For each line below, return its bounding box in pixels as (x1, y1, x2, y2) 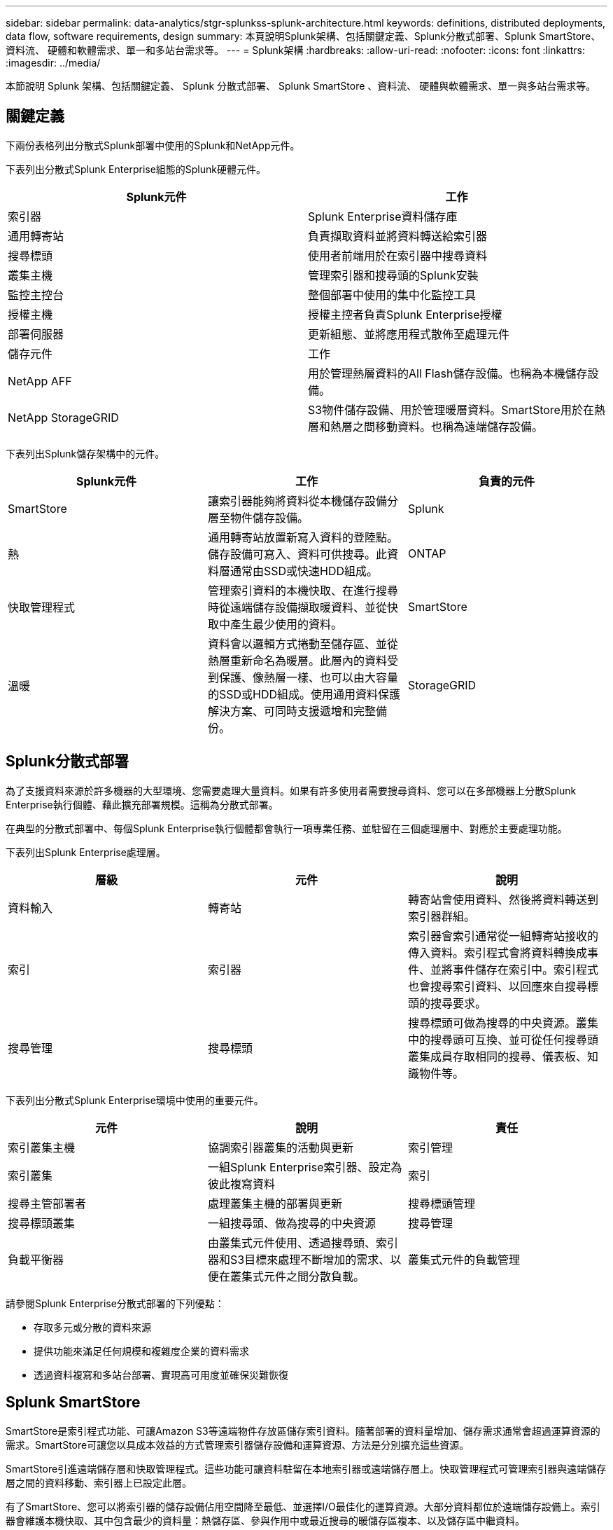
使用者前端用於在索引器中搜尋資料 (308, 248, 488, 263)
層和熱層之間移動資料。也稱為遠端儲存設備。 (308, 419, 544, 434)
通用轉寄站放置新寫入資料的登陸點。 (207, 530, 398, 544)
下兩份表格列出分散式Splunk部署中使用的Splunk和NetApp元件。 (6, 139, 300, 151)
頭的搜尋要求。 (407, 995, 486, 1010)
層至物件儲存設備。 (207, 510, 309, 525)
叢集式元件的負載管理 (407, 1252, 520, 1267)
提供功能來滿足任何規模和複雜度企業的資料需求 (34, 1344, 249, 1357)
